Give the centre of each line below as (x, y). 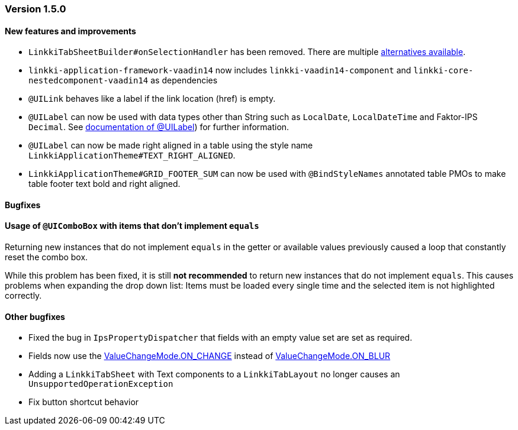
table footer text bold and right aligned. (104, 184)
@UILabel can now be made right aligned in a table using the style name (171, 146)
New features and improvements (70, 31)
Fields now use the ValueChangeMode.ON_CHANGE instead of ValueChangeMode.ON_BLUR (210, 356)
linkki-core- (443, 71)
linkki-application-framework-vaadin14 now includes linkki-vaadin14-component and (220, 70)
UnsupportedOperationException (101, 384)
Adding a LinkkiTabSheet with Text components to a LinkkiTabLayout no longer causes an (214, 374)
